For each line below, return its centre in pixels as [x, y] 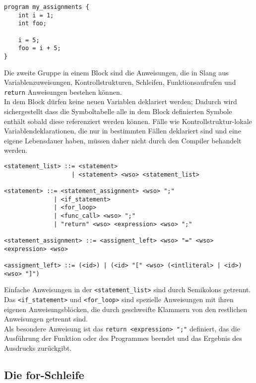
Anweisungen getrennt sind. [46, 319]
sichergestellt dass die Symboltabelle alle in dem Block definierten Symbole [118, 111]
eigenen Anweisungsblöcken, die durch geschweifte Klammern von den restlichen [126, 309]
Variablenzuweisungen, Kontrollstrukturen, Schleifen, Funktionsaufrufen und [120, 82]
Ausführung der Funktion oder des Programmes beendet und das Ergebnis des [123, 338]
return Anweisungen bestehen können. [63, 92]
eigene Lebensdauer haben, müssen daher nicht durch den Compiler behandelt [123, 140]
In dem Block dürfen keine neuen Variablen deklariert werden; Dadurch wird [121, 101]
